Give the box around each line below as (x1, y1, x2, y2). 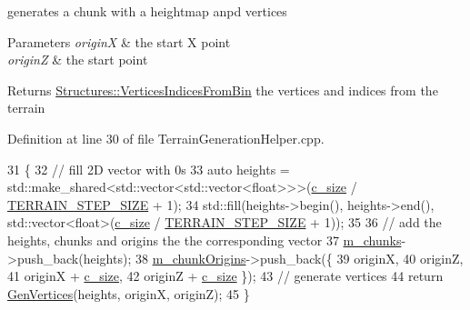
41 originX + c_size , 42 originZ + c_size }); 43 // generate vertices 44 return (7, 266, 444, 285)
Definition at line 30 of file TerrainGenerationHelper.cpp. (7, 128, 325, 147)
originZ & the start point (7, 50, 148, 69)
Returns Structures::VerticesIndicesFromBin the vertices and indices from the (7, 80, 438, 99)
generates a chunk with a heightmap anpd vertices (7, 2, 287, 20)
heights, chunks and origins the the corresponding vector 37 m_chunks (7, 230, 402, 249)
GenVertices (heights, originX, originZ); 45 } (7, 284, 250, 303)
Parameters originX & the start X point (7, 32, 231, 51)
